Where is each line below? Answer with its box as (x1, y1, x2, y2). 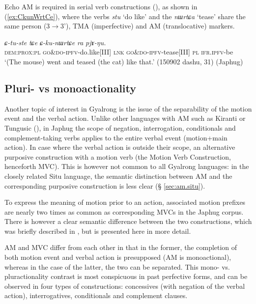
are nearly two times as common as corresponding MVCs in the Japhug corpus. (4, 206, 244, 217)
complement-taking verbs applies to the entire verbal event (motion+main (4, 132, 228, 142)
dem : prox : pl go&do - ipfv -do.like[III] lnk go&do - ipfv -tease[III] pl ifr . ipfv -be (4, 47, 233, 57)
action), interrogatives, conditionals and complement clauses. (4, 290, 188, 301)
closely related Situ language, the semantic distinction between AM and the (4, 170, 232, 181)
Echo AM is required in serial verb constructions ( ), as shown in (4, 1, 198, 11)
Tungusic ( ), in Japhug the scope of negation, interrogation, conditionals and (4, 122, 236, 133)
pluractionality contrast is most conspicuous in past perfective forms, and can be (4, 271, 248, 281)
